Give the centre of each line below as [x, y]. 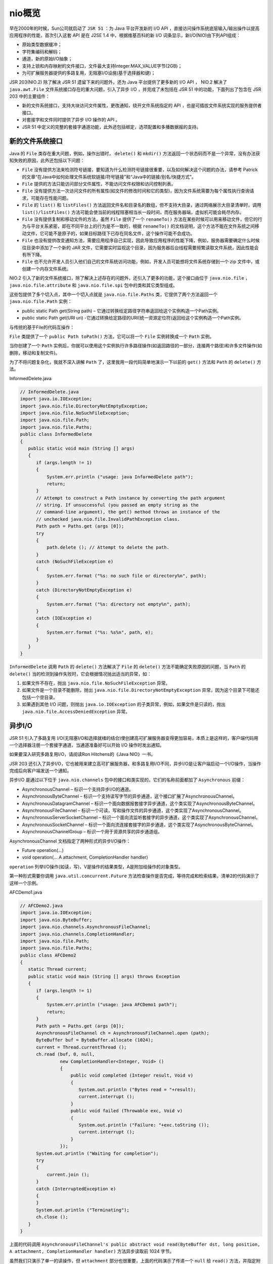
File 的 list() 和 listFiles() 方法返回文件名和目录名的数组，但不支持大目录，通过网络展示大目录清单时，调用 [142, 205]
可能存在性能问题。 [51, 198]
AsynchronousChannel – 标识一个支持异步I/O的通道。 [78, 789]
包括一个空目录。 [40, 697]
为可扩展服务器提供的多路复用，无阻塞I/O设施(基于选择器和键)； [89, 73]
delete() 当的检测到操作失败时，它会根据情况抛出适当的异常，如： [80, 674]
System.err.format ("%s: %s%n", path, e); [100, 633]
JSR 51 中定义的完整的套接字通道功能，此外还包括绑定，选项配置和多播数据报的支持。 [111, 127]
